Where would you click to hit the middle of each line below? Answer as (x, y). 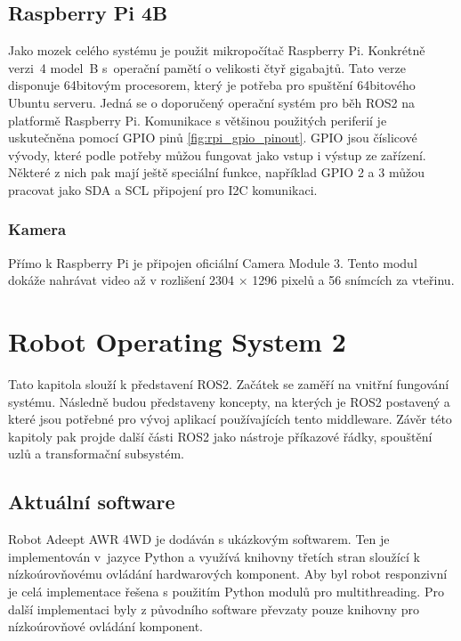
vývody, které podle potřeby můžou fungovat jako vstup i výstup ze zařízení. (217, 154)
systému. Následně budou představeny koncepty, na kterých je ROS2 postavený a (229, 401)
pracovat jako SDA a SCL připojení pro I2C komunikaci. (163, 189)
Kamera (37, 229)
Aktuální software (92, 502)
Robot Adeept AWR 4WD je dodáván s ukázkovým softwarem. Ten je (199, 539)
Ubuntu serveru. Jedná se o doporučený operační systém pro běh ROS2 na (212, 102)
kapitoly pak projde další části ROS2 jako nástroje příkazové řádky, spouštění (220, 436)
